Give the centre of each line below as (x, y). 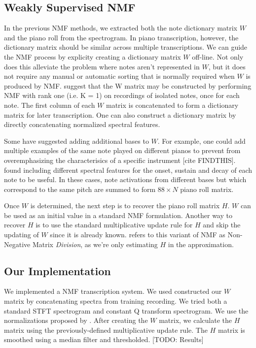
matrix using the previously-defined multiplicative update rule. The (106, 330)
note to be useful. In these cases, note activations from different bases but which (125, 179)
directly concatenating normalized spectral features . (82, 124)
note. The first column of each (50, 105)
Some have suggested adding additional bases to (76, 141)
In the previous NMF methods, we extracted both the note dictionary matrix (121, 28)
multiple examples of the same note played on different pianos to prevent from (122, 150)
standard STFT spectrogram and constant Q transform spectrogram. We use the (126, 310)
